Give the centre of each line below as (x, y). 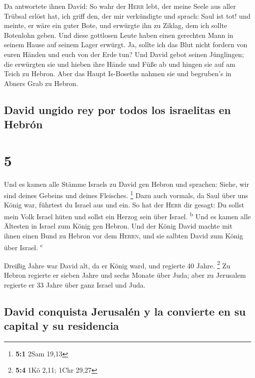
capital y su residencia (62, 325)
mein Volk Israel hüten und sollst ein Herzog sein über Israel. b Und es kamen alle (127, 216)
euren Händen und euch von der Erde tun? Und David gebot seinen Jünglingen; (124, 54)
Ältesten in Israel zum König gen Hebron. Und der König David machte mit (118, 226)
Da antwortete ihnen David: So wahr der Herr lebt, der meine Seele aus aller (120, 6)
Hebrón (23, 124)
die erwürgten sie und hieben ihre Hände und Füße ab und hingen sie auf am (120, 64)
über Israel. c (24, 246)
